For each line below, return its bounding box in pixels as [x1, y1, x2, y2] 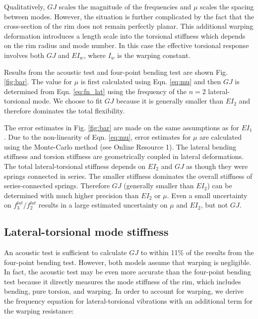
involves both [4, 50, 44, 60]
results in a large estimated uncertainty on [38, 200, 168, 210]
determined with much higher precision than [4, 190, 139, 200]
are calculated [199, 132, 242, 142]
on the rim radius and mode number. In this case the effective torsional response [4, 40, 249, 51]
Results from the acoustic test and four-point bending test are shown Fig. [4, 66, 228, 77]
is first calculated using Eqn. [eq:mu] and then [80, 76, 221, 87]
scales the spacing [200, 1, 254, 11]
